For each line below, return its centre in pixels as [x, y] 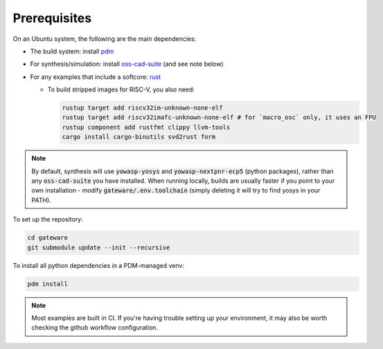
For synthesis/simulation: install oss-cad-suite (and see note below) [127, 64]
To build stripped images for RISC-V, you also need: [121, 89]
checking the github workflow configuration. [95, 328]
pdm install [48, 284]
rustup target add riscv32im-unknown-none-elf [142, 108]
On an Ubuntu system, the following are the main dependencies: [105, 39]
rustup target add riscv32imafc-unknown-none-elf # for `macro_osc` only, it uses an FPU [219, 117]
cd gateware [48, 238]
